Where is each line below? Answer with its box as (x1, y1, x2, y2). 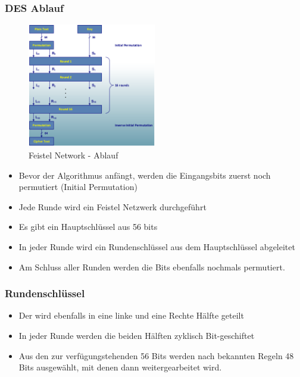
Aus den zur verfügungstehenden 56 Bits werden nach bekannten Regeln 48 (18, 349, 294, 362)
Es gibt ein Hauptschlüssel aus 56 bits (18, 220, 158, 233)
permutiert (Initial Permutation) (18, 180, 137, 193)
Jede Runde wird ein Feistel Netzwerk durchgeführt (18, 200, 207, 213)
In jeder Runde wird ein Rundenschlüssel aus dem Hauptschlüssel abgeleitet (18, 241, 295, 253)
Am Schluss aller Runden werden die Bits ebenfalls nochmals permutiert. (18, 260, 285, 273)
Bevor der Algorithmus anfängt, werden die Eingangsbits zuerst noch (18, 169, 271, 181)
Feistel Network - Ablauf (29, 149, 118, 161)
